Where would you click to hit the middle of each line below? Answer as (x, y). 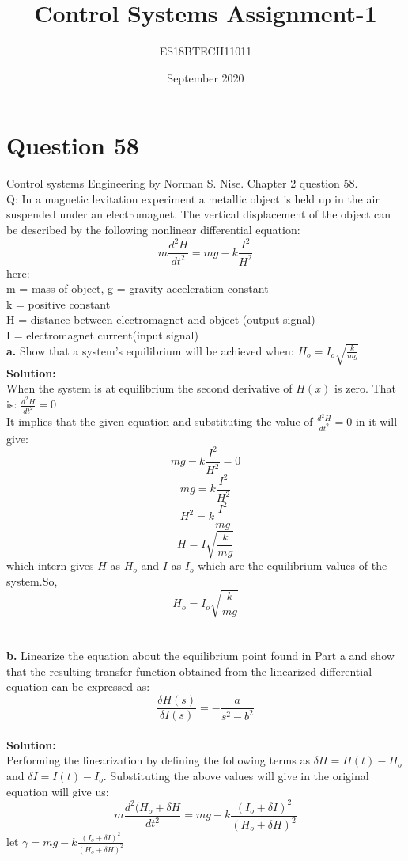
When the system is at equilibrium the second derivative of (149, 388)
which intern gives (50, 565)
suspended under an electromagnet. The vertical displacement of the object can (199, 214)
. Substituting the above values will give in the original (236, 775)
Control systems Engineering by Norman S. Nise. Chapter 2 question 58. (182, 183)
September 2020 (206, 77)
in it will (376, 421)
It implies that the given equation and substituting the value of (160, 421)
